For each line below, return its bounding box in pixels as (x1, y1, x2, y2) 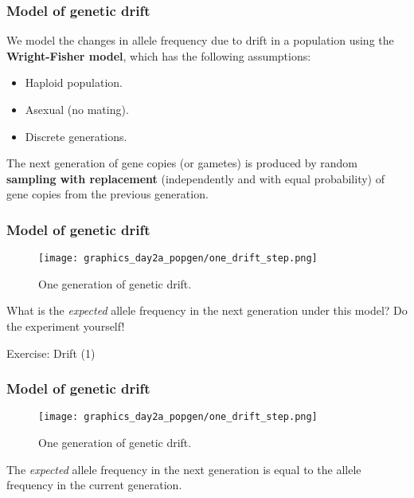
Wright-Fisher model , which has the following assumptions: (6, 47, 311, 64)
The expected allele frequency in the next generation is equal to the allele (6, 461, 361, 477)
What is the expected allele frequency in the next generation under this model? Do (6, 302, 408, 319)
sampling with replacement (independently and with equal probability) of (6, 170, 385, 186)
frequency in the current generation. (6, 476, 182, 493)
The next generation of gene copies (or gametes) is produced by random (6, 155, 357, 171)
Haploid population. (25, 74, 123, 91)
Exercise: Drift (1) (6, 344, 96, 361)
